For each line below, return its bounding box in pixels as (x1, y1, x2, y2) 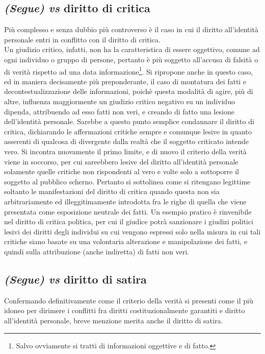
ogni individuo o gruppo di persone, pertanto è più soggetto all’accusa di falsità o (4, 54, 258, 64)
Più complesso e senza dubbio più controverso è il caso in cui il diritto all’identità (4, 24, 258, 35)
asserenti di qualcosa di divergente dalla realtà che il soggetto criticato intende (4, 136, 249, 147)
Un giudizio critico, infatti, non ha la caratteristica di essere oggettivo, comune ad (4, 44, 260, 55)
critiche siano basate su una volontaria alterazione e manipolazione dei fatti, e (4, 236, 248, 247)
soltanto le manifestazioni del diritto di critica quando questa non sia (4, 186, 220, 197)
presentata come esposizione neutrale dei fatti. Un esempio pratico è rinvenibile (4, 206, 252, 217)
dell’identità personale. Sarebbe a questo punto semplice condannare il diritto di (4, 116, 254, 127)
